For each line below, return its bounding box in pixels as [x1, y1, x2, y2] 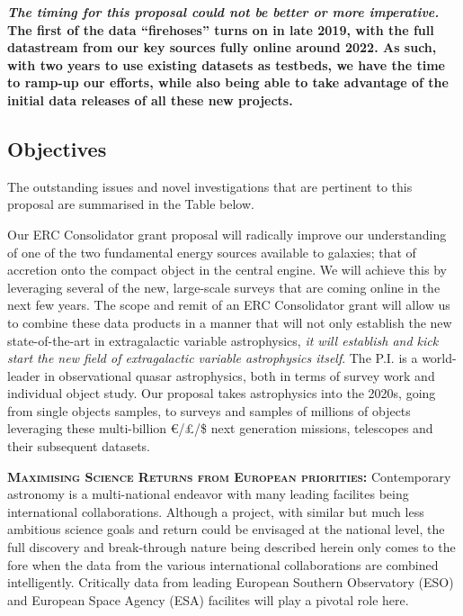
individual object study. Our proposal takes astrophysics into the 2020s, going [7, 384, 436, 403]
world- [422, 349, 457, 367]
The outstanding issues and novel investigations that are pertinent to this [7, 177, 413, 195]
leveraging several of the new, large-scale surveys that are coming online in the [7, 277, 441, 296]
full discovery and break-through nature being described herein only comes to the [7, 538, 456, 557]
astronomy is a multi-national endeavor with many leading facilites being [7, 485, 409, 503]
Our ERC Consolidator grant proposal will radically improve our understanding [7, 224, 447, 243]
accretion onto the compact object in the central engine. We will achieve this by [7, 260, 447, 279]
